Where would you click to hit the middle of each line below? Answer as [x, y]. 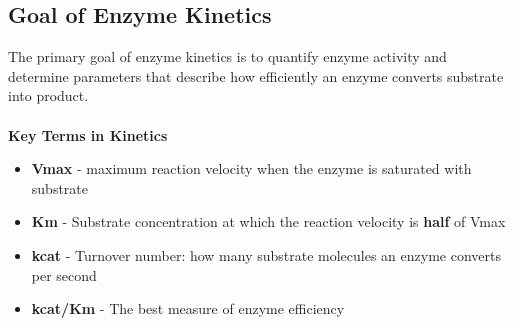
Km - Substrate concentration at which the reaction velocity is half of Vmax [268, 221]
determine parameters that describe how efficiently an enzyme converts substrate [256, 75]
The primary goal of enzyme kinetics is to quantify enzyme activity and [227, 56]
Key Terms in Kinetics [88, 134]
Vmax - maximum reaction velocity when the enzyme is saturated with [251, 168]
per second [64, 274]
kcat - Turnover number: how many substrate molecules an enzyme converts [266, 254]
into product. [48, 95]
